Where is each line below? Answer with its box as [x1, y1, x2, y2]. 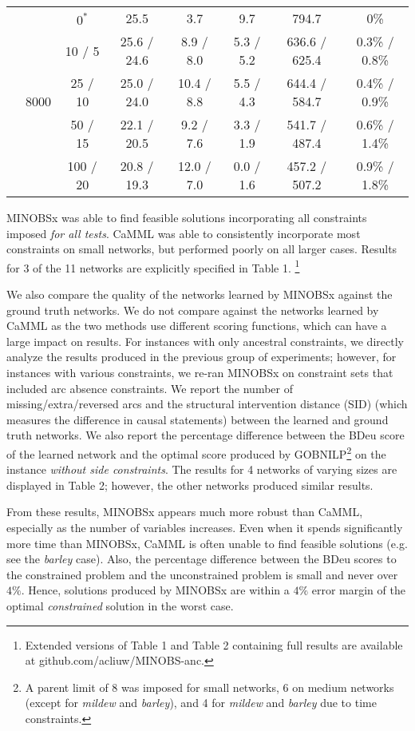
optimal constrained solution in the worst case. [6, 597, 234, 614]
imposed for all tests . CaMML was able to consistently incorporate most [6, 224, 361, 241]
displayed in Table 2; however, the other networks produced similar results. [6, 476, 373, 493]
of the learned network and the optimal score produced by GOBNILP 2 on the [6, 443, 386, 462]
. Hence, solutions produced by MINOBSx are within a [21, 582, 290, 598]
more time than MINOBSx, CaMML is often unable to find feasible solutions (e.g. [6, 534, 408, 551]
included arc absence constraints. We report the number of [6, 379, 293, 396]
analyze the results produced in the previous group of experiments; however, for [6, 348, 397, 365]
